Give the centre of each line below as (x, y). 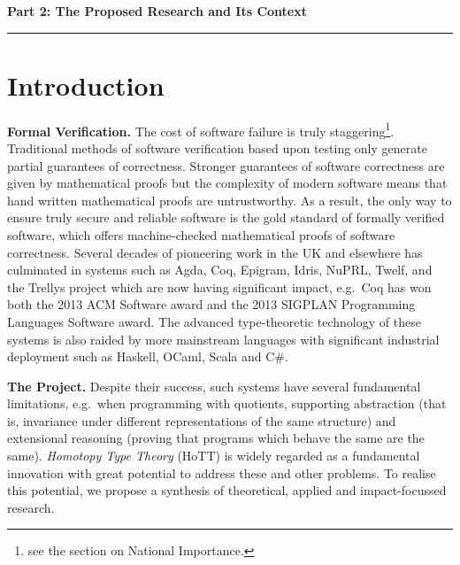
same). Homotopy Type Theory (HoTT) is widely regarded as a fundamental (214, 456)
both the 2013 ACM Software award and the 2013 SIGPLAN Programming (211, 304)
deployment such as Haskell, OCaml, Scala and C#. (148, 356)
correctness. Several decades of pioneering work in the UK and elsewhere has (215, 252)
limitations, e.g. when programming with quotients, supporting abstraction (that (227, 403)
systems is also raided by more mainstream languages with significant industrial (223, 339)
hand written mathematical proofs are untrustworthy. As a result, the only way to (230, 200)
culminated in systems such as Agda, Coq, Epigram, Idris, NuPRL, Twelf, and (220, 270)
